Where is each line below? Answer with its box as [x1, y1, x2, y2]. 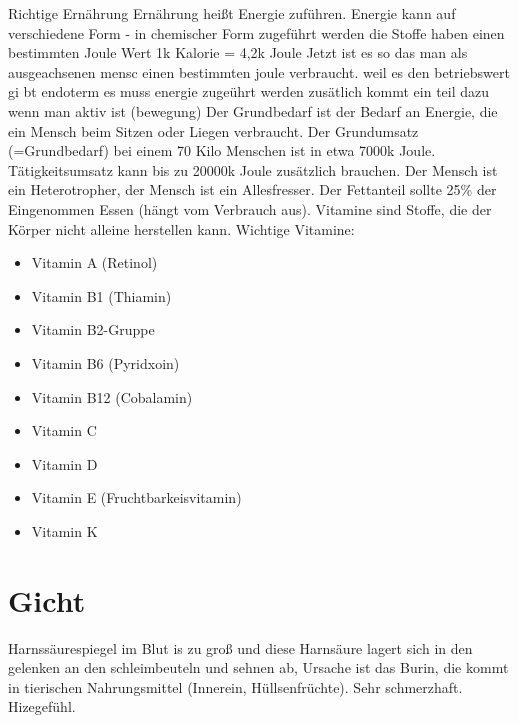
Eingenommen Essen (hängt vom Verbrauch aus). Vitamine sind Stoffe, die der [8, 198, 492, 219]
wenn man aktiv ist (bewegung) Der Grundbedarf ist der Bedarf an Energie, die [8, 100, 498, 121]
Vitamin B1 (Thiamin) [31, 285, 172, 306]
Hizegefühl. [8, 696, 76, 717]
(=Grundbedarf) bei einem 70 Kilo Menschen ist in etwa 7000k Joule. [8, 140, 436, 161]
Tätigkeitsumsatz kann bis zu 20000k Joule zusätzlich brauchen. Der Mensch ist [8, 159, 498, 180]
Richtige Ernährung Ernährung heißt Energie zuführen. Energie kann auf [8, 3, 456, 23]
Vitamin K [31, 520, 98, 541]
